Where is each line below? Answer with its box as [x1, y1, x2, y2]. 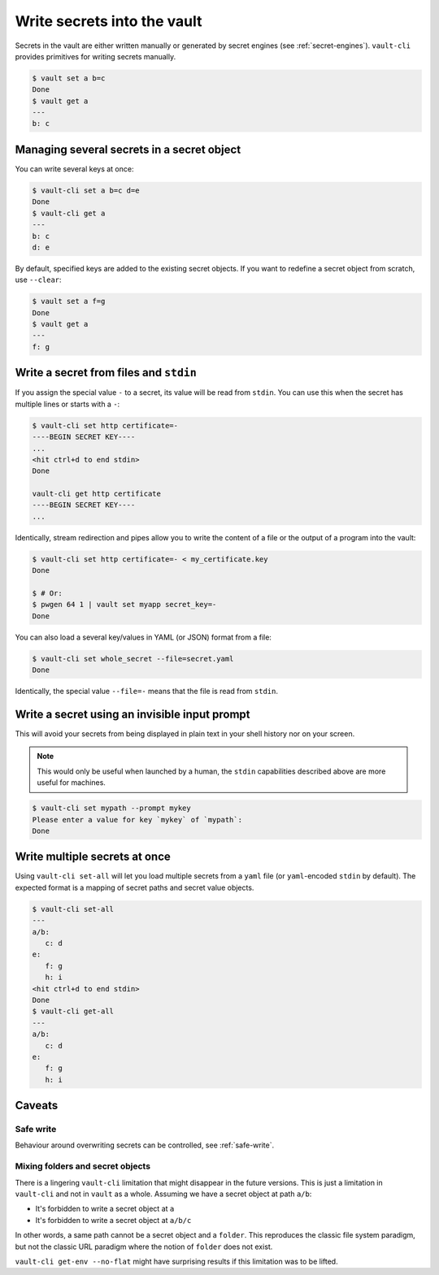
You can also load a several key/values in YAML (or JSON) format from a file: [15, 632, 272, 642]
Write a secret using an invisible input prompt [15, 707, 250, 721]
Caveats [15, 1099, 59, 1112]
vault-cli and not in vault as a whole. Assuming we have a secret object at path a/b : [15, 1189, 312, 1199]
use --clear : [15, 275, 62, 284]
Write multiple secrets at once [15, 850, 171, 864]
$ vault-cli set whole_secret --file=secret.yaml [32, 654, 234, 663]
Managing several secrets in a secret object [15, 142, 241, 156]
